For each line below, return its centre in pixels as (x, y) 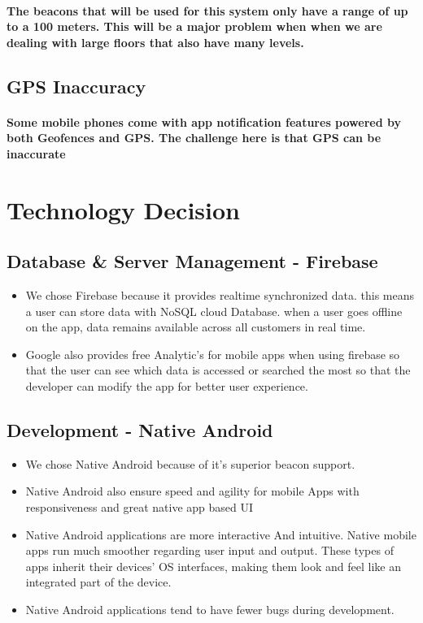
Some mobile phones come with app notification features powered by (204, 121)
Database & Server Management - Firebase (192, 261)
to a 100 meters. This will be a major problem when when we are (194, 26)
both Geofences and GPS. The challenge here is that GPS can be (194, 138)
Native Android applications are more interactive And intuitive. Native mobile (221, 534)
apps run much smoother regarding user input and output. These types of (209, 550)
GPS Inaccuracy (76, 86)
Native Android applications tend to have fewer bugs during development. (210, 610)
